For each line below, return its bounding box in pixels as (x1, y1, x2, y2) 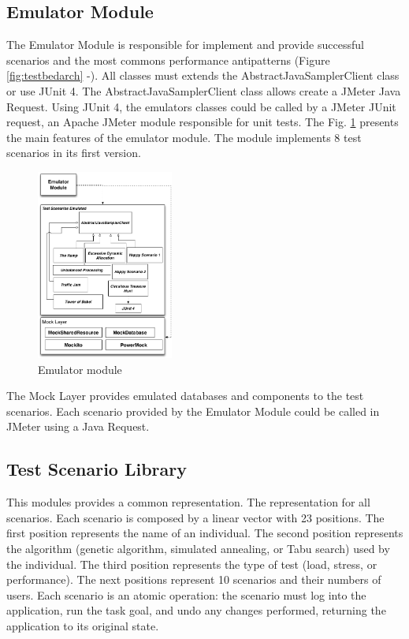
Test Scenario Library (6, 457, 188, 481)
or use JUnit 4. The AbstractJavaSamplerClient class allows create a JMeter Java (6, 82, 401, 99)
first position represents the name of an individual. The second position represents (6, 525, 403, 541)
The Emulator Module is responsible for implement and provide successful (6, 36, 364, 53)
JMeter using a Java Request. (6, 418, 150, 435)
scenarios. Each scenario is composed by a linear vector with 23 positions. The (6, 509, 385, 525)
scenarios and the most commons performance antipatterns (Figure (6, 51, 330, 68)
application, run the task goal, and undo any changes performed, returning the (6, 602, 386, 618)
